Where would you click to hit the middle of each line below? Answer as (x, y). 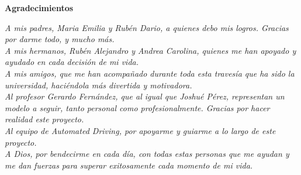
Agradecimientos (39, 8)
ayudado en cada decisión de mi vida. (72, 62)
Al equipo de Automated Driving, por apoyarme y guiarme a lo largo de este (140, 130)
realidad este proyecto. (44, 119)
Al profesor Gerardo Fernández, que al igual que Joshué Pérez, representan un (145, 96)
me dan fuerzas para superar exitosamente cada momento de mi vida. (129, 165)
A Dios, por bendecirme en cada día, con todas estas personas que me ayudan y (147, 154)
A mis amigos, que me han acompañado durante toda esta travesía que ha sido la (150, 73)
